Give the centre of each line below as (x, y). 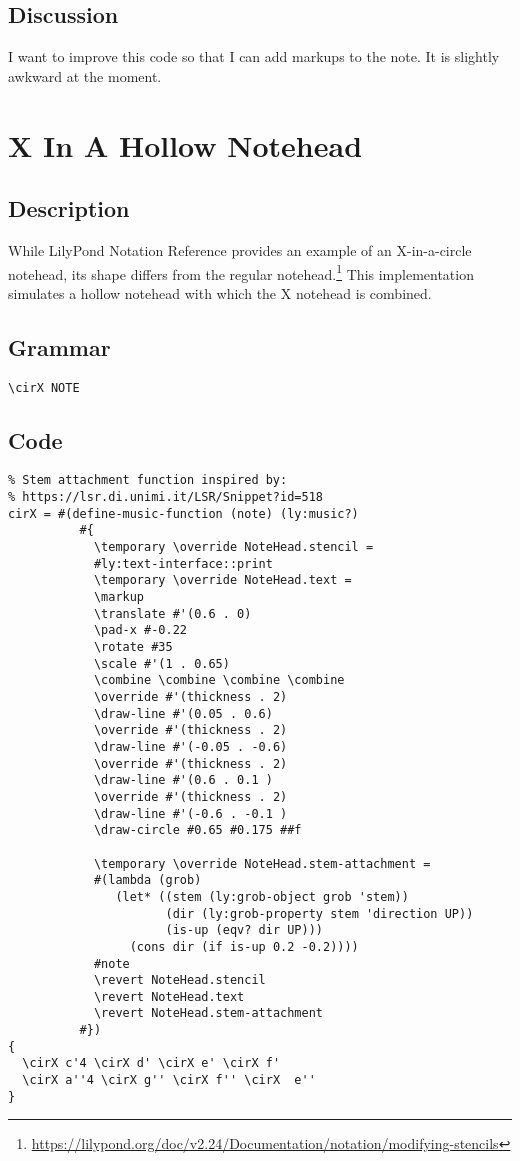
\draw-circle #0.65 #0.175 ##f (197, 830)
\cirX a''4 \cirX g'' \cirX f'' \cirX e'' (169, 1080)
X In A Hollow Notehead (185, 144)
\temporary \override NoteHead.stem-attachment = (262, 863)
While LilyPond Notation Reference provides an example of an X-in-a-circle (240, 249)
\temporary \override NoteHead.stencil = (233, 547)
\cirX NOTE (44, 387)
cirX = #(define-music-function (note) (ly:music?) (183, 513)
